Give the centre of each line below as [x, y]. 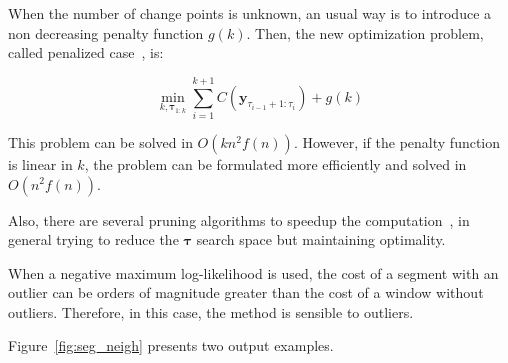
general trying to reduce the [93, 239]
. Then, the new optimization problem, [365, 32]
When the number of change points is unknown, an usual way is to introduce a [250, 13]
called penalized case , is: [86, 52]
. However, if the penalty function [397, 141]
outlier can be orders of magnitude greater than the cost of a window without [246, 292]
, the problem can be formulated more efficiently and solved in [275, 163]
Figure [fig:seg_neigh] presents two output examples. [171, 345]
